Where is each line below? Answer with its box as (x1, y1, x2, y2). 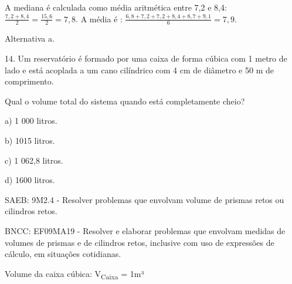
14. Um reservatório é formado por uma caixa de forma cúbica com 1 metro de (5, 52, 287, 65)
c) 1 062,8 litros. (5, 154, 63, 166)
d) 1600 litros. (5, 174, 55, 186)
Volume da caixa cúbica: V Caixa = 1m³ (5, 267, 144, 281)
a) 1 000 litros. (5, 114, 57, 127)
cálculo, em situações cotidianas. (5, 248, 121, 260)
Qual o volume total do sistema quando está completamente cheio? (5, 94, 245, 107)
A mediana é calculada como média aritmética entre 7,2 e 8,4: (5, 1, 227, 13)
